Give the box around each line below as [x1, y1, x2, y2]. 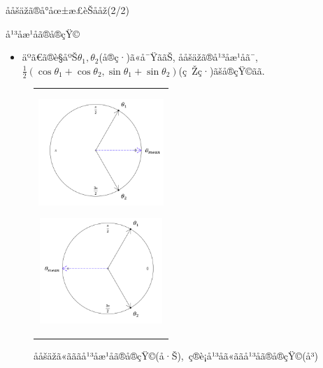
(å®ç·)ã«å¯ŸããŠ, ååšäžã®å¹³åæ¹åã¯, [99, 50, 258, 64]
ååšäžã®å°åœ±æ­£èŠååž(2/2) [6, 3, 130, 17]
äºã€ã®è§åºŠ [22, 50, 78, 64]
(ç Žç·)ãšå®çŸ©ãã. [178, 63, 265, 78]
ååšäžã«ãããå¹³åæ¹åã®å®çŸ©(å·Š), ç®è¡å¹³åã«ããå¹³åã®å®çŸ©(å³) [34, 348, 319, 363]
